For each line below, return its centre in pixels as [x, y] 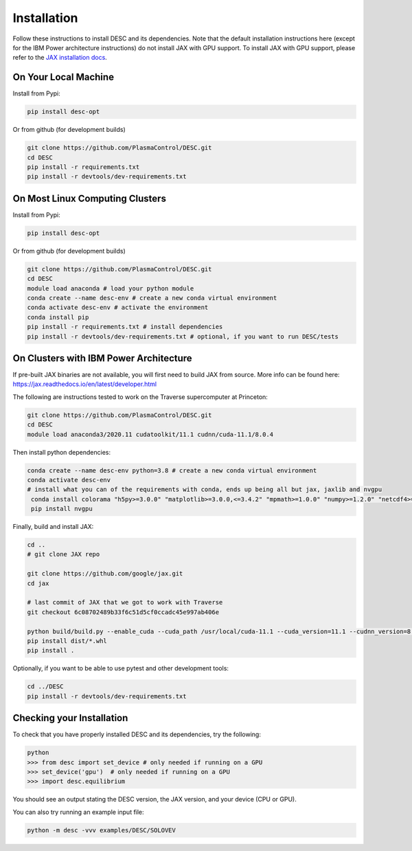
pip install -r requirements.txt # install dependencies [125, 327]
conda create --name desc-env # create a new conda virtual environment [152, 298]
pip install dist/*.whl [67, 641]
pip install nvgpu [62, 509]
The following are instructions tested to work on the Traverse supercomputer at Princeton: [140, 397]
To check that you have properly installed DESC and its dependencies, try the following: [137, 734]
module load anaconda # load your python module [111, 288]
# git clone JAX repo [64, 554]
